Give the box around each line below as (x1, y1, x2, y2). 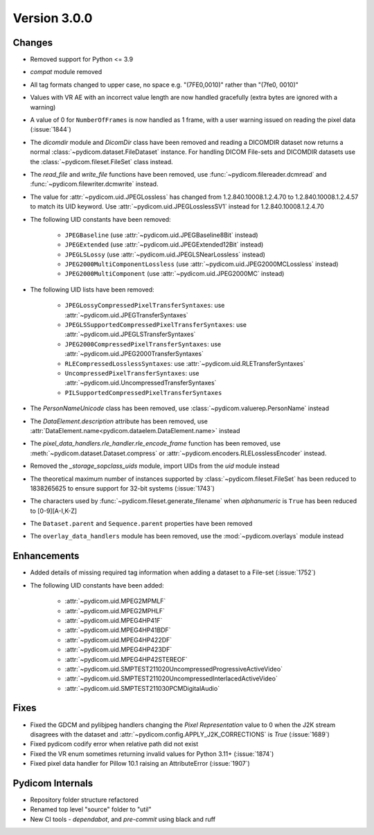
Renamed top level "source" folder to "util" (30, 805, 152, 814)
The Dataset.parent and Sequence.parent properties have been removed (30, 520, 253, 528)
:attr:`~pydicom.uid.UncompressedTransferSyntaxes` (64, 378, 217, 387)
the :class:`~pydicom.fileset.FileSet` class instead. (30, 157, 173, 166)
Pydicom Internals (12, 777, 93, 789)
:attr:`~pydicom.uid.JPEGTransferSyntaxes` (64, 310, 188, 319)
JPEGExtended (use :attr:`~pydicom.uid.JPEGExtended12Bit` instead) (64, 240, 264, 249)
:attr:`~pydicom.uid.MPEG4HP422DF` (64, 635, 172, 644)
